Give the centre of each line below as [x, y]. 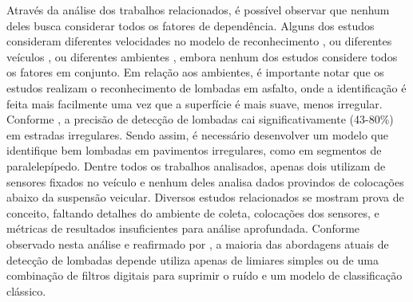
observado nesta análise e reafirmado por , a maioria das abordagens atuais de [198, 243]
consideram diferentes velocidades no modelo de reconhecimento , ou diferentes [199, 41]
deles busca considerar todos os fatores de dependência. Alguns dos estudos [191, 25]
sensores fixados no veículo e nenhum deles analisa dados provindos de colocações [205, 181]
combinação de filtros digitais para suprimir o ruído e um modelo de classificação [205, 275]
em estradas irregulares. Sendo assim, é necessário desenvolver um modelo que [197, 134]
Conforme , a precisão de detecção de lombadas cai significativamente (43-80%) [200, 119]
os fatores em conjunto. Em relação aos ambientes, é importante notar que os [195, 72]
